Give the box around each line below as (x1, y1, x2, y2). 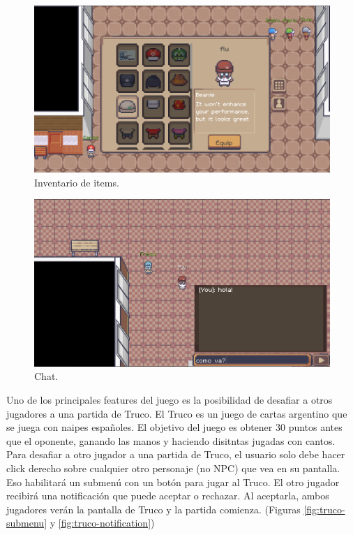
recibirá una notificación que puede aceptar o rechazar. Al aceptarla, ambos (6, 488, 329, 503)
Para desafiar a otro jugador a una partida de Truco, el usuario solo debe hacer (6, 447, 345, 462)
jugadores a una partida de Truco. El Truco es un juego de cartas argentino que (6, 406, 347, 420)
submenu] (6, 515, 47, 530)
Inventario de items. (34, 175, 119, 189)
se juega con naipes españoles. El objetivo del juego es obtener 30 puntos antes (6, 420, 343, 434)
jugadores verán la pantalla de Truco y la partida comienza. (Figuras (6, 501, 301, 516)
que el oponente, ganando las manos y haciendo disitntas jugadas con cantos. (6, 433, 336, 448)
